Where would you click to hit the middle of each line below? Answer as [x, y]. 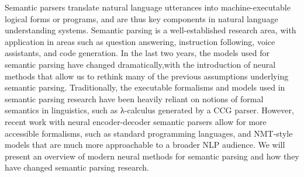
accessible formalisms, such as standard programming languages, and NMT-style [149, 133]
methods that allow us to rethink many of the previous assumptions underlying [147, 76]
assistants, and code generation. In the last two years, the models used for [137, 53]
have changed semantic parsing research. [77, 167]
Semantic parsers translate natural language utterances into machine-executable [148, 7]
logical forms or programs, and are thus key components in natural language [141, 18]
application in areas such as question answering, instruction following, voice [140, 41]
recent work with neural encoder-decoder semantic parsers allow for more [136, 121]
